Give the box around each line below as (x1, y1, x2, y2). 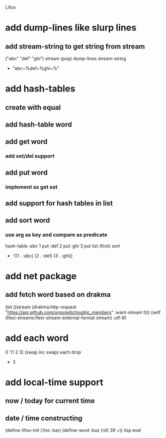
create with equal (5, 103, 61, 112)
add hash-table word (5, 120, 72, 128)
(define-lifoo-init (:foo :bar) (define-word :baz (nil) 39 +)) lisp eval (5, 427, 141, 433)
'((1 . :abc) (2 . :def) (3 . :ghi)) (12, 252, 73, 258)
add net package (5, 270, 77, 282)
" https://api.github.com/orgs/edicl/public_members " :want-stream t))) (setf (5, 309, 161, 315)
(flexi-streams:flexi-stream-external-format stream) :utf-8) (5, 315, 127, 321)
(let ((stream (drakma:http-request (5, 303, 76, 310)
